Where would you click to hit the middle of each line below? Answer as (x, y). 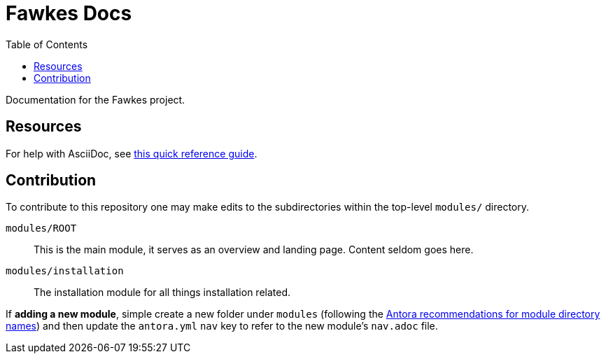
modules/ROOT (41, 228)
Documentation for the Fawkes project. (96, 99)
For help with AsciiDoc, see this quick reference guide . (132, 153)
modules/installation (65, 271)
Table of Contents (47, 44)
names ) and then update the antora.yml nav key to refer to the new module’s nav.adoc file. (222, 326)
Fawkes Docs (69, 13)
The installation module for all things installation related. (162, 293)
